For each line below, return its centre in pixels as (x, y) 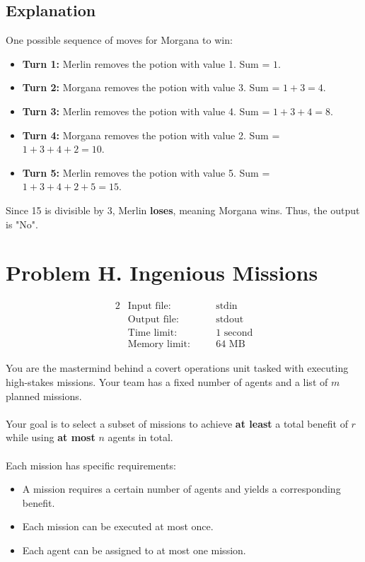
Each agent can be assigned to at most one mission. (134, 550)
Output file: (153, 320)
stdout (230, 320)
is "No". (22, 224)
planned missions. (44, 396)
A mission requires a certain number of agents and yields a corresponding (181, 489)
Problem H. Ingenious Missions (162, 273)
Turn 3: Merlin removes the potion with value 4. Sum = (146, 111)
